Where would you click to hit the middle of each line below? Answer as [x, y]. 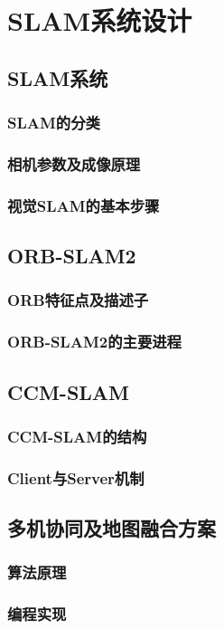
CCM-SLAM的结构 [77, 436]
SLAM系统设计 [100, 20]
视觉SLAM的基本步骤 [84, 205]
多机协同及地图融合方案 [112, 528]
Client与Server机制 [76, 477]
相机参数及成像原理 [74, 163]
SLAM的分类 [54, 123]
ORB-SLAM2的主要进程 [94, 342]
